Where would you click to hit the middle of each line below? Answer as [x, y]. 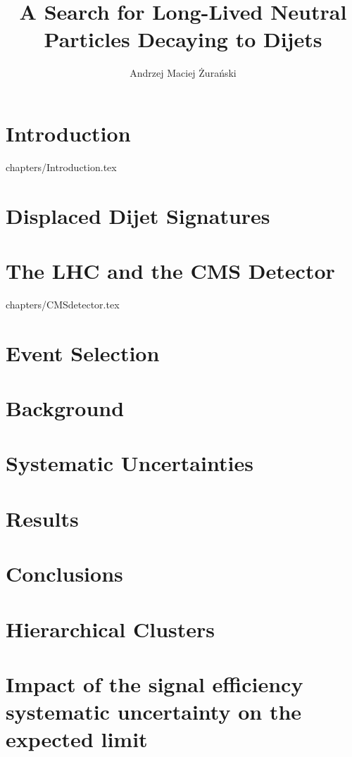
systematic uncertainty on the [154, 712]
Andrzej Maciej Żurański [183, 73]
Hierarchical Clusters [110, 628]
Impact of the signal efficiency [155, 683]
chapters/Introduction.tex [61, 167]
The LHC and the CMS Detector [170, 270]
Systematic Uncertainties [130, 463]
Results [42, 518]
